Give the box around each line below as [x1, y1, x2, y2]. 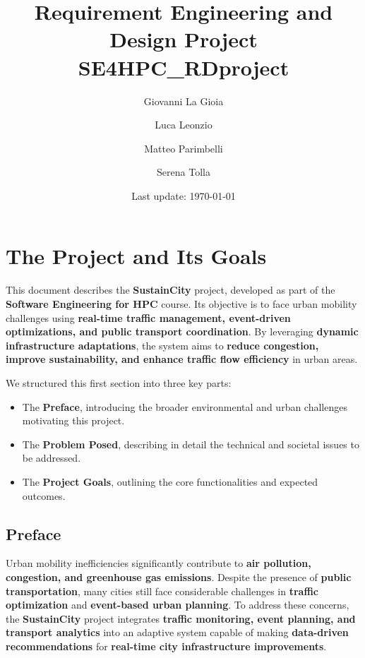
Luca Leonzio [155, 117, 213, 132]
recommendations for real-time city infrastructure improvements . [6, 638, 327, 653]
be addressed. [22, 450, 81, 465]
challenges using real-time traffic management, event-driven [6, 310, 291, 325]
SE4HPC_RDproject [78, 52, 289, 81]
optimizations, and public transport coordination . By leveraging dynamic [6, 324, 359, 339]
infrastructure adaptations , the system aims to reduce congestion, [6, 337, 319, 352]
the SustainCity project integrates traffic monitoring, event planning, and [6, 611, 356, 626]
